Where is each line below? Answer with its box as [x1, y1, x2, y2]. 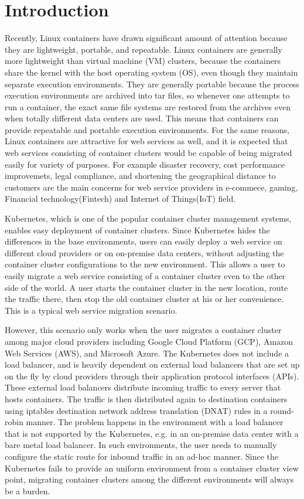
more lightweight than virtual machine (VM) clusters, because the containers [5, 55, 281, 67]
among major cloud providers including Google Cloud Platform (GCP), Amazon [5, 335, 293, 347]
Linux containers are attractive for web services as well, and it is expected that [5, 135, 288, 147]
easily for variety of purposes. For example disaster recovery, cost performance [5, 158, 285, 170]
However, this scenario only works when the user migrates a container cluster [5, 324, 282, 336]
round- [270, 404, 294, 416]
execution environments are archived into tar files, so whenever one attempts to [5, 89, 290, 101]
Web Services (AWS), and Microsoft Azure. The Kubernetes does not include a [5, 347, 289, 359]
